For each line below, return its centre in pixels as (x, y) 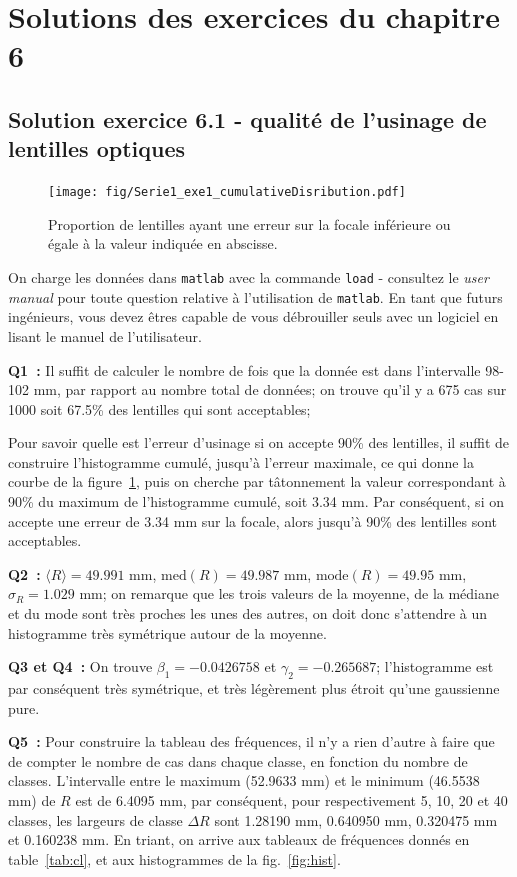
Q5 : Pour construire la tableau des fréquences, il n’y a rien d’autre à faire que (251, 741)
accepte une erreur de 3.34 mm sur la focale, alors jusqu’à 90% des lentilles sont (253, 520)
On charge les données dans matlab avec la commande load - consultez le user (248, 277)
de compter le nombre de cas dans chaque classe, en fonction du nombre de (238, 760)
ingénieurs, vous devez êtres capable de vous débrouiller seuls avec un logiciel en (253, 316)
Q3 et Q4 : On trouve (80, 666)
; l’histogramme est (435, 666)
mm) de (32, 799)
